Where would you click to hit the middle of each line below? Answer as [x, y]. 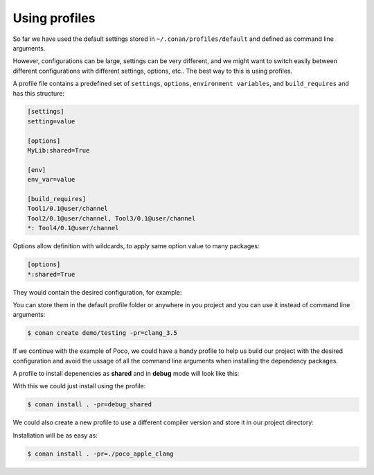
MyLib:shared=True [59, 150]
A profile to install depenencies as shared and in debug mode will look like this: [126, 374]
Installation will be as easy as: [55, 435]
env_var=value [51, 180]
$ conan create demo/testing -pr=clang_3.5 [103, 333]
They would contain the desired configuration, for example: [97, 292]
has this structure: [39, 93]
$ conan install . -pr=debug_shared [90, 405]
